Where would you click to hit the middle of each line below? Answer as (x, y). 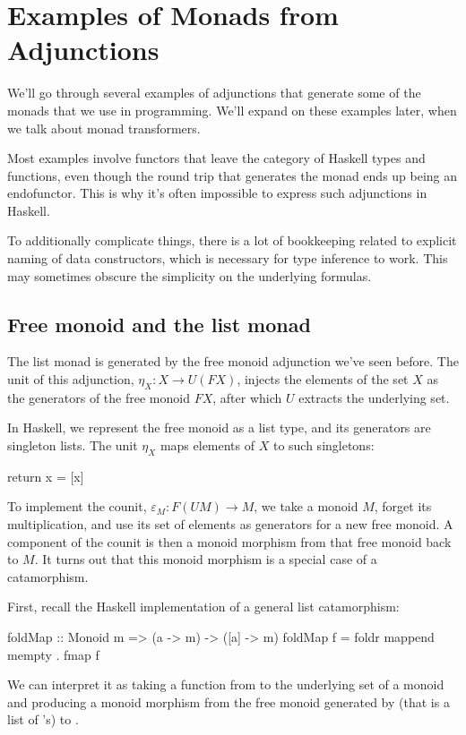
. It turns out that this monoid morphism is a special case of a (206, 559)
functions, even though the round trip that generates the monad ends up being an (233, 175)
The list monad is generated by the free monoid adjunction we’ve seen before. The (233, 361)
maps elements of (207, 445)
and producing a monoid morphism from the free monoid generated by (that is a (229, 701)
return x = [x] (46, 476)
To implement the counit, (77, 506)
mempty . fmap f (53, 654)
